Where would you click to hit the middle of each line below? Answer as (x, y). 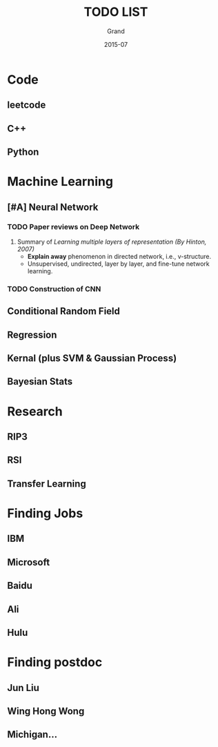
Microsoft (29, 562)
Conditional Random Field (64, 311)
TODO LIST (116, 12)
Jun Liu (23, 688)
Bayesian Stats (40, 381)
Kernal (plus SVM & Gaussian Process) (92, 359)
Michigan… (32, 735)
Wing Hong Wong (46, 711)
